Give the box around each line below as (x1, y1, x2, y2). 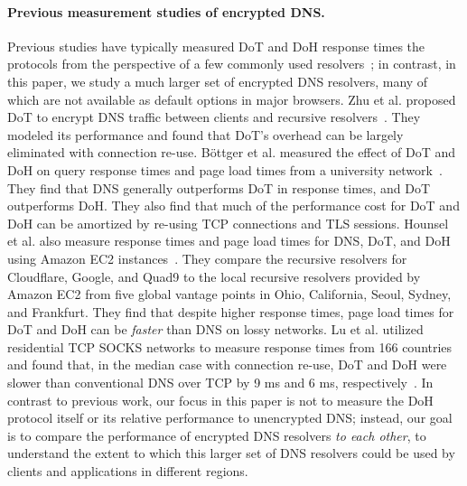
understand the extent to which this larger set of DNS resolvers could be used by (7, 444, 455, 463)
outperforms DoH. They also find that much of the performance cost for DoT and (7, 196, 460, 215)
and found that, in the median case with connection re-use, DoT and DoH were (7, 355, 447, 374)
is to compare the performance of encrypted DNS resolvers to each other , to (7, 425, 426, 444)
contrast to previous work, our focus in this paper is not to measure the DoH (7, 390, 434, 409)
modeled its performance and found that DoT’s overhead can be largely (7, 125, 404, 144)
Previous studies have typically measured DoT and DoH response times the (7, 36, 425, 55)
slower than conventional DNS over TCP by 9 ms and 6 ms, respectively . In (7, 373, 434, 392)
